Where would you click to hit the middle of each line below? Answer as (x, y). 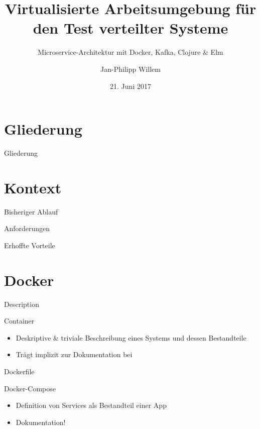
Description (22, 304)
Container (19, 321)
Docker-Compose (30, 388)
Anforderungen (27, 228)
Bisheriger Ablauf (31, 211)
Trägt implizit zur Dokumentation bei (74, 354)
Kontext (33, 187)
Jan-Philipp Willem (131, 69)
